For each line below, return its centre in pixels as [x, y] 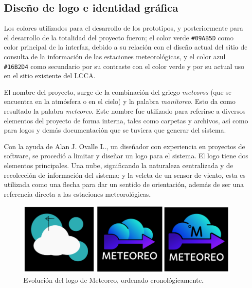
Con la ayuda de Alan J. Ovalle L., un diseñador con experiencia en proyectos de [125, 146]
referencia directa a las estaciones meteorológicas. [77, 194]
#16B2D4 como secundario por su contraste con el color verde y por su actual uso [124, 66]
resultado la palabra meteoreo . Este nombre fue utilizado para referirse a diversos [125, 111]
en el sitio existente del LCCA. [50, 76]
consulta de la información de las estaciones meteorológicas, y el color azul [115, 57]
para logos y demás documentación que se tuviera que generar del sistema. [115, 130]
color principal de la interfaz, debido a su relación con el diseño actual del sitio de [126, 47]
